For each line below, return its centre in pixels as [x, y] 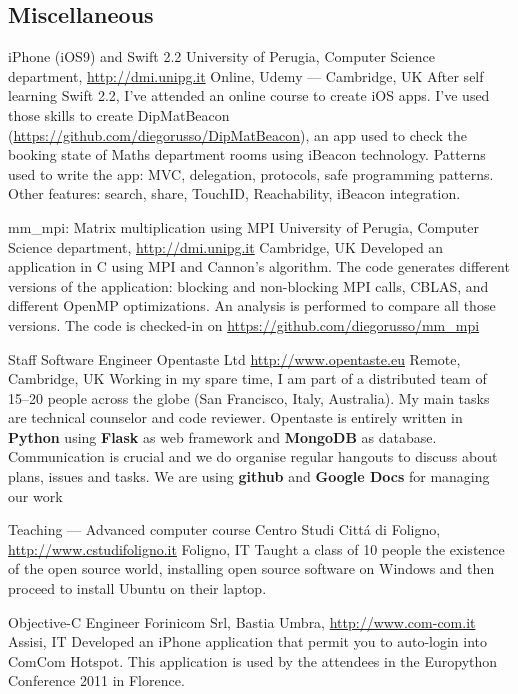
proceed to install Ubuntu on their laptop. [137, 588]
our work [35, 495]
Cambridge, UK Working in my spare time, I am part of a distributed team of [247, 378]
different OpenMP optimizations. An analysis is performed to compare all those [252, 305]
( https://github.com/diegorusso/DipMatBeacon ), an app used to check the [237, 134]
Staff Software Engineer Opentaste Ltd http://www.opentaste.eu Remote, [234, 358]
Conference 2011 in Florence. [96, 680]
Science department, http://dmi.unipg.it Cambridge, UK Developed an [226, 246]
